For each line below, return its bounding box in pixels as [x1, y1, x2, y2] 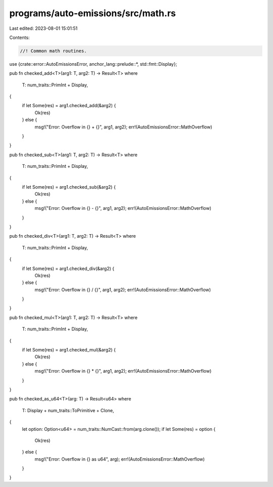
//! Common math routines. [20, 48, 87, 54]
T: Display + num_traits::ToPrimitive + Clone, [22, 407, 114, 413]
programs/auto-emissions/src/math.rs [9, 8, 176, 19]
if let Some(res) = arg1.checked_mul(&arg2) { [22, 347, 116, 353]
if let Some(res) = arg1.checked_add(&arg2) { [22, 103, 116, 109]
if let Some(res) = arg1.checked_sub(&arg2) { [22, 184, 116, 190]
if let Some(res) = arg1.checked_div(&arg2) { [22, 265, 115, 272]
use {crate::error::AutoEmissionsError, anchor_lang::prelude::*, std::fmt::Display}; [9, 61, 177, 67]
